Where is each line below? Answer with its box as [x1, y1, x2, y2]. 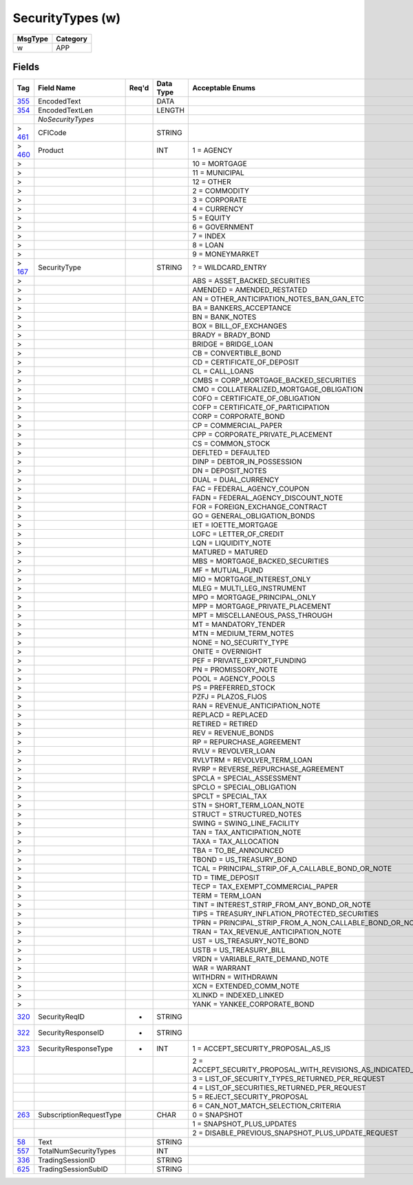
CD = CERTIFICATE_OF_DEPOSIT [192, 358, 299, 367]
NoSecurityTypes [38, 114, 94, 124]
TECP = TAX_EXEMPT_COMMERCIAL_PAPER [192, 882, 339, 892]
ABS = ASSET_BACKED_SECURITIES [192, 276, 310, 286]
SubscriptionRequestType [38, 1110, 122, 1120]
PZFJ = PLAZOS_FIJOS [192, 692, 268, 702]
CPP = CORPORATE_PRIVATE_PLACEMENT [192, 430, 333, 440]
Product [38, 145, 64, 155]
